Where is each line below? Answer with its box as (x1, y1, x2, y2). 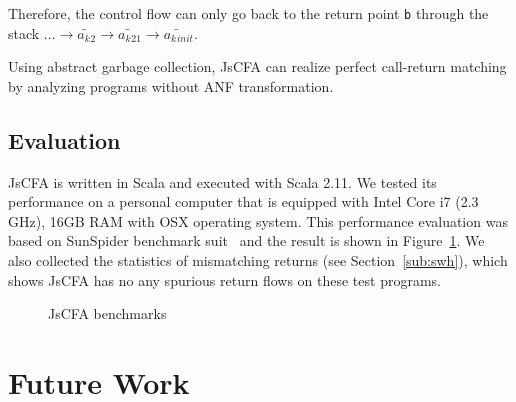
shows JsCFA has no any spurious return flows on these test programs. (8, 269, 441, 290)
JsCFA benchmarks (48, 303, 167, 324)
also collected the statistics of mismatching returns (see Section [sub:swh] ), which (8, 250, 508, 271)
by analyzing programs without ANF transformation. (8, 75, 334, 96)
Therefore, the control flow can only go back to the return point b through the (8, 3, 489, 23)
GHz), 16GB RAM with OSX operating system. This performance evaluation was (8, 210, 508, 231)
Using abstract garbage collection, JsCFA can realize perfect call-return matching (8, 56, 507, 77)
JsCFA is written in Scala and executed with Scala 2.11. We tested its (8, 171, 437, 192)
